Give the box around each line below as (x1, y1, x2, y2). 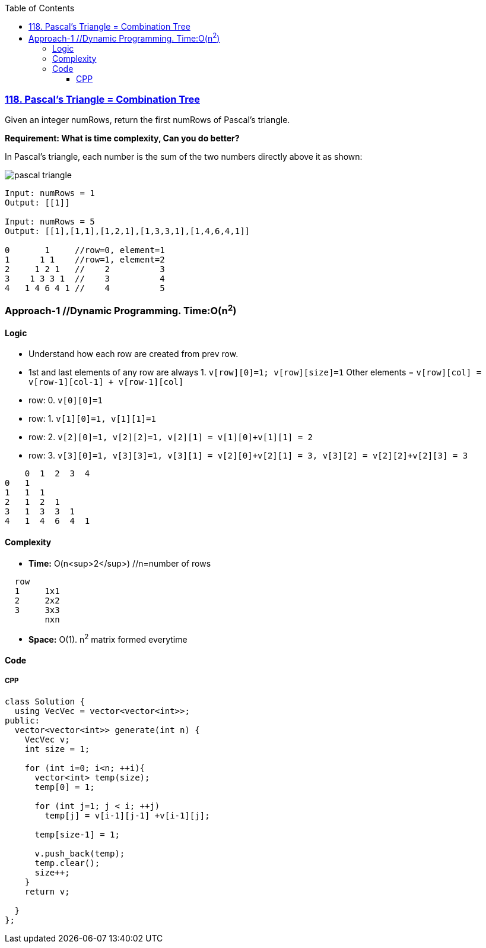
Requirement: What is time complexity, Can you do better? (5, 133, 240, 144)
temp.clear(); (34, 858, 100, 868)
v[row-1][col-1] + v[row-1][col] (28, 377, 184, 387)
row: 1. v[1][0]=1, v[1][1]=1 (28, 413, 156, 424)
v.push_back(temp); (34, 848, 125, 858)
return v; (24, 886, 70, 896)
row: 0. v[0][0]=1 (28, 395, 103, 406)
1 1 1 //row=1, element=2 (5, 255, 165, 265)
